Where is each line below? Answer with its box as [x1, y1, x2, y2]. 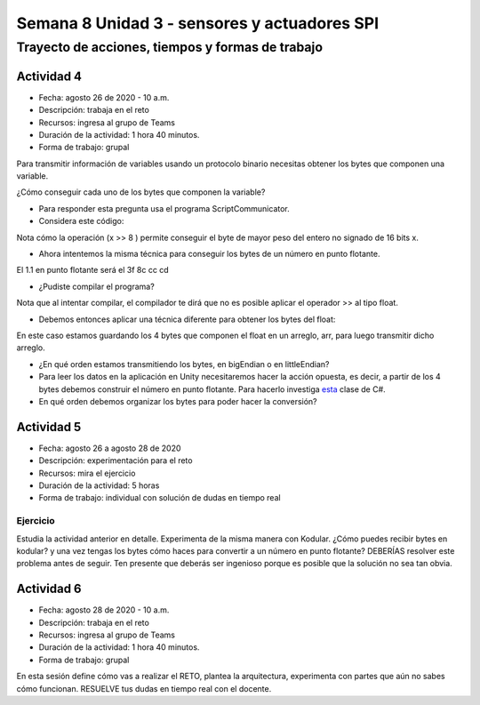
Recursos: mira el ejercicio [38, 468, 136, 478]
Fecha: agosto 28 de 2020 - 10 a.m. [38, 605, 170, 615]
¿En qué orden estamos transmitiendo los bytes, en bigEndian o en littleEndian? [38, 358, 330, 369]
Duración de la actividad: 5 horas [38, 480, 160, 491]
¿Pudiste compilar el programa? [38, 281, 155, 292]
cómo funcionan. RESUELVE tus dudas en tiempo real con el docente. [16, 683, 272, 693]
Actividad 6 [16, 581, 82, 597]
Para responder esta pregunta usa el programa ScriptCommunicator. [38, 203, 291, 213]
